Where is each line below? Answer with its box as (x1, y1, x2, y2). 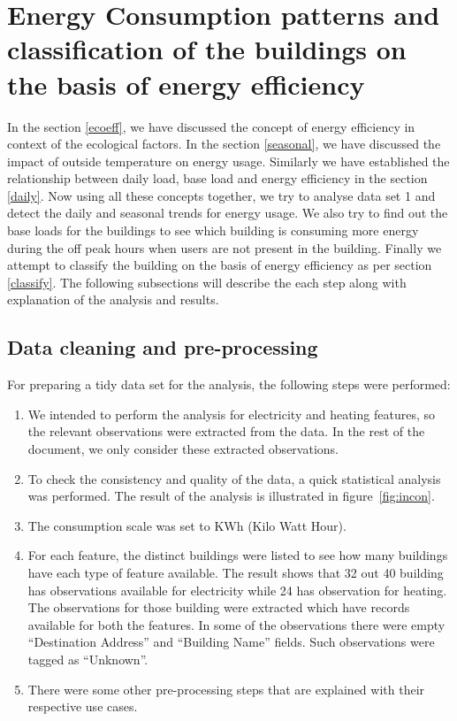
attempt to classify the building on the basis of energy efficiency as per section (7, 256, 432, 274)
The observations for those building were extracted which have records (27, 598, 410, 617)
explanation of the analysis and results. (7, 290, 219, 309)
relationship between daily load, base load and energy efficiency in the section (7, 169, 428, 188)
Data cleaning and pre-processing (7, 334, 318, 361)
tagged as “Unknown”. (27, 649, 149, 668)
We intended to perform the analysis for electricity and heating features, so (27, 404, 435, 423)
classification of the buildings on (7, 31, 407, 67)
